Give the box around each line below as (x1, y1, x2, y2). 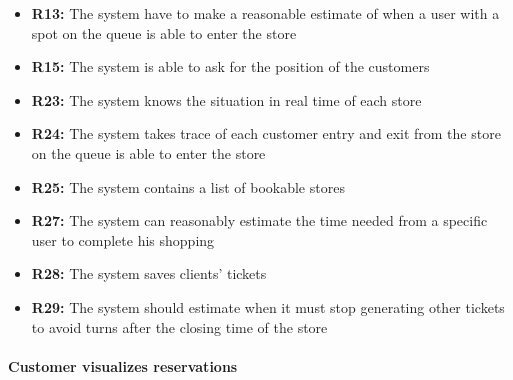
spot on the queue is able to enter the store (31, 22, 297, 43)
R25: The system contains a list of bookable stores (31, 176, 345, 197)
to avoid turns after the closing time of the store (31, 316, 328, 337)
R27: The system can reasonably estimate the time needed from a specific (31, 210, 488, 231)
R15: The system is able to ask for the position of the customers (31, 56, 430, 77)
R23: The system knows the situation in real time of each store (31, 89, 422, 110)
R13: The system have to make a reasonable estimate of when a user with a (31, 3, 500, 23)
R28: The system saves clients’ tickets (31, 263, 267, 284)
